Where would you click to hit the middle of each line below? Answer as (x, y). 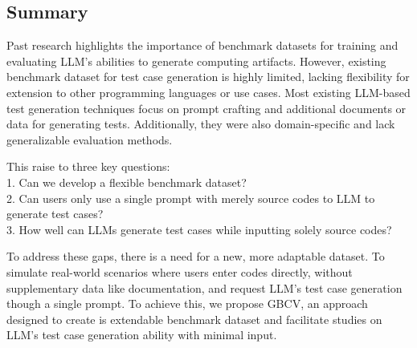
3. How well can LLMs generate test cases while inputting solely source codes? (199, 229)
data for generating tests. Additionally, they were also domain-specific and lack (201, 124)
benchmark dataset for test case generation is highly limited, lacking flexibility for (208, 77)
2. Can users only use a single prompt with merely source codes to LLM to (191, 198)
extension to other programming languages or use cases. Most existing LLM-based (208, 92)
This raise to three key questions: (88, 166)
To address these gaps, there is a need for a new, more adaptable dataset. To (196, 256)
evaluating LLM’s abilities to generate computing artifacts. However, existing (196, 61)
